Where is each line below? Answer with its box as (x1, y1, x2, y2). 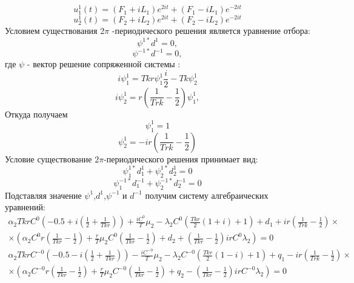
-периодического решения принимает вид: (104, 152, 258, 165)
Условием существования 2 (5, 24, 105, 37)
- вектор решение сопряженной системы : (27, 58, 181, 70)
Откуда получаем (5, 107, 68, 120)
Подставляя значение (5, 188, 82, 201)
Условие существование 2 (5, 152, 99, 165)
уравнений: (5, 201, 45, 213)
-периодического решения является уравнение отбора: (112, 24, 310, 37)
